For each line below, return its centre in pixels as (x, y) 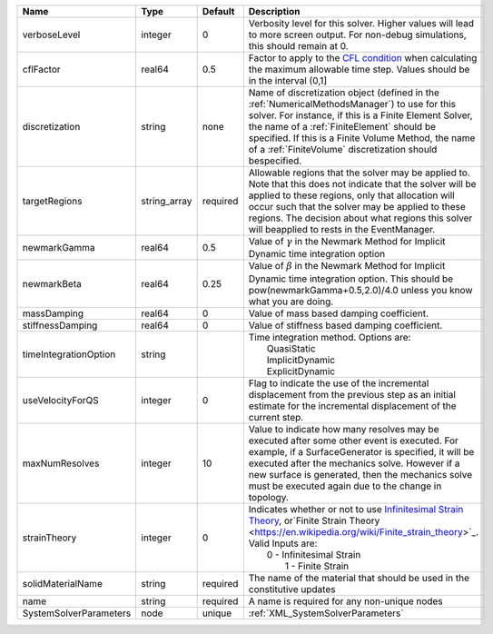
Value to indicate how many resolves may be (344, 429)
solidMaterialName (63, 583)
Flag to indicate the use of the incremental (339, 383)
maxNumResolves (61, 463)
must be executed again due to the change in (345, 486)
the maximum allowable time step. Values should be (359, 69)
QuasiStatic (291, 348)
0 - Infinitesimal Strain (314, 554)
